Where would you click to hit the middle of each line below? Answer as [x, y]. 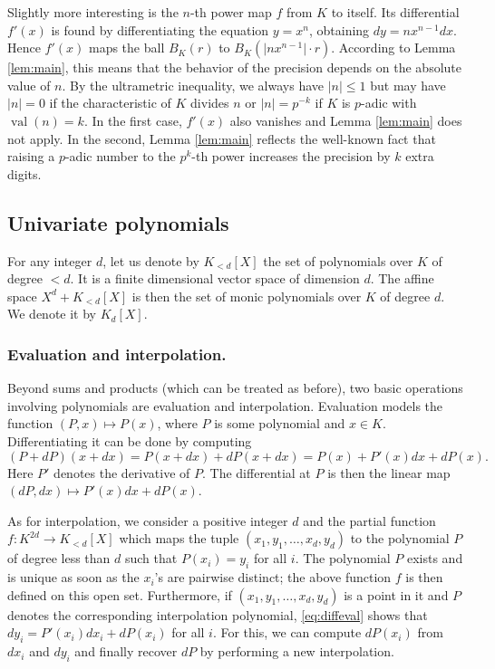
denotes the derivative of [122, 472]
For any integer [50, 260]
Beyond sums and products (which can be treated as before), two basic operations [235, 388]
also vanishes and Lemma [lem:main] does [346, 120]
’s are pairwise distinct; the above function [273, 577]
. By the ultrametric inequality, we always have [193, 85]
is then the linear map [389, 472]
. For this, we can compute [287, 632]
